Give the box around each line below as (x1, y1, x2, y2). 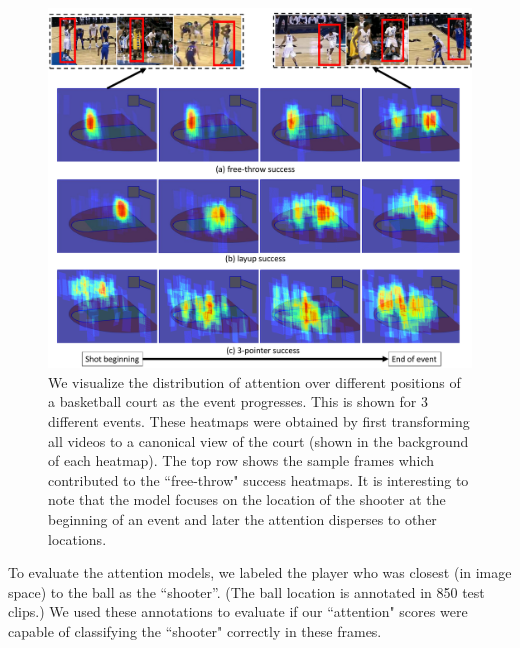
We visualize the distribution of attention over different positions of (48, 371, 461, 392)
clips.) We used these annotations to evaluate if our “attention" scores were (8, 601, 468, 622)
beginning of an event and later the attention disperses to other (48, 508, 437, 529)
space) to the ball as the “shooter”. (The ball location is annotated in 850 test (8, 581, 485, 602)
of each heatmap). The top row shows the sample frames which (48, 450, 435, 471)
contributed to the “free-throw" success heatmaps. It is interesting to (48, 469, 469, 490)
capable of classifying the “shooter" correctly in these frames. (8, 620, 382, 641)
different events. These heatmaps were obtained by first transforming (48, 411, 470, 432)
